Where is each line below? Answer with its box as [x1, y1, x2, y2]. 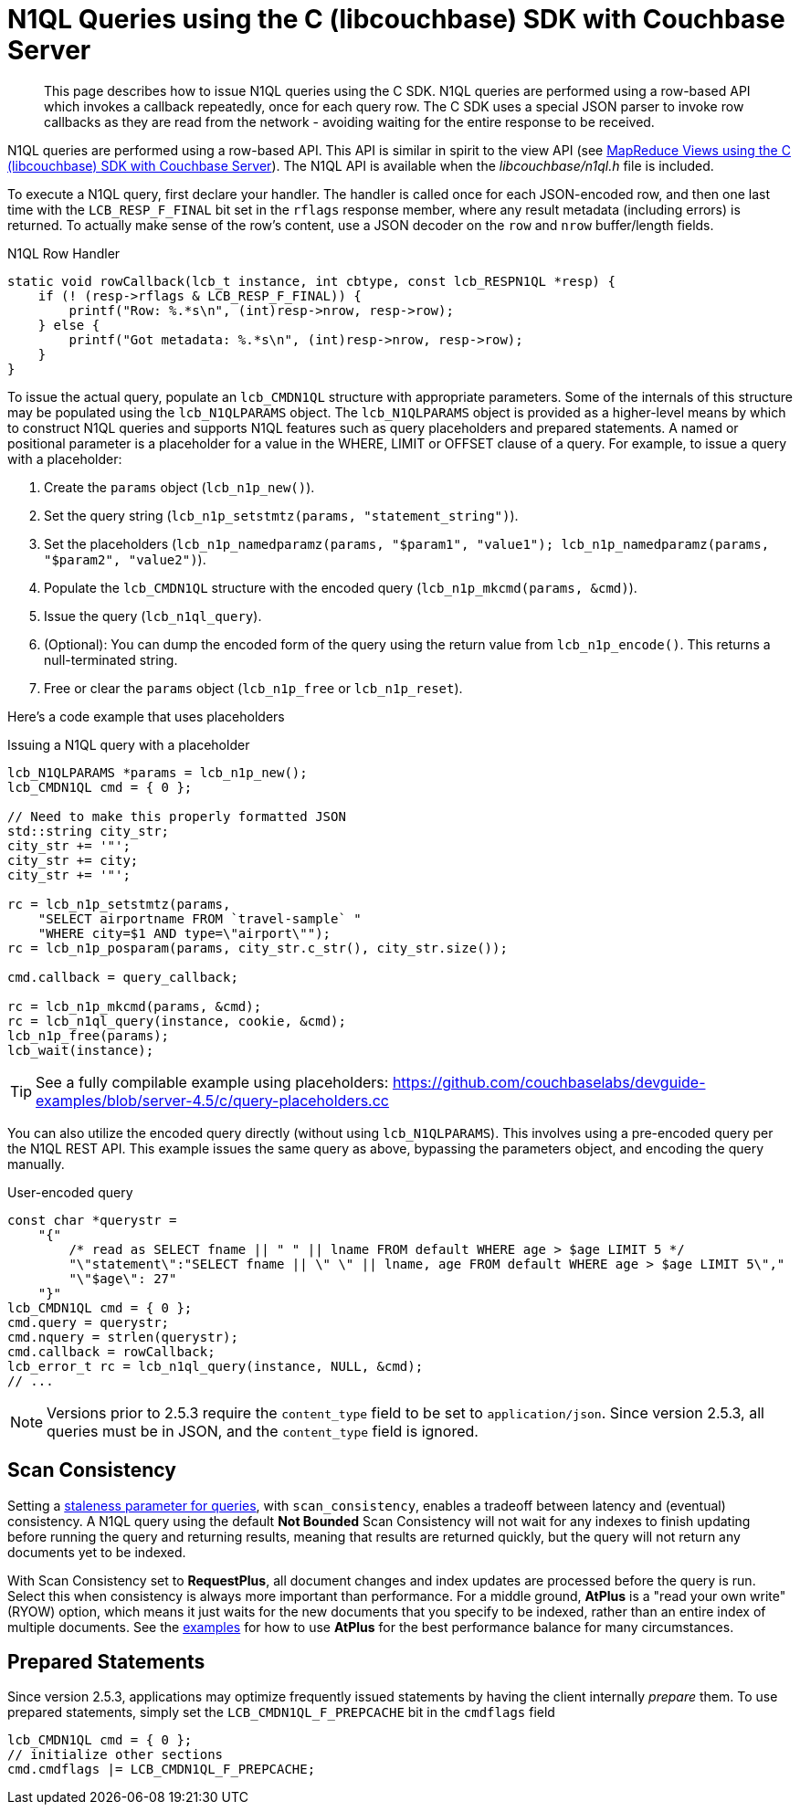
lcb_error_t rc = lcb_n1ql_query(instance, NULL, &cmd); [7, 1358, 424, 1374]
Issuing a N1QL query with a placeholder [7, 736, 250, 753]
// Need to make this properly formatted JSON [7, 808, 346, 824]
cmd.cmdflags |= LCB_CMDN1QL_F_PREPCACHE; [7, 1762, 316, 1777]
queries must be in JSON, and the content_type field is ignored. [47, 1421, 479, 1440]
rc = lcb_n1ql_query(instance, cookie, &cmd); [7, 1013, 346, 1028]
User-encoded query [7, 1184, 133, 1200]
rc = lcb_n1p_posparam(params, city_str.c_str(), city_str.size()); [7, 940, 508, 955]
